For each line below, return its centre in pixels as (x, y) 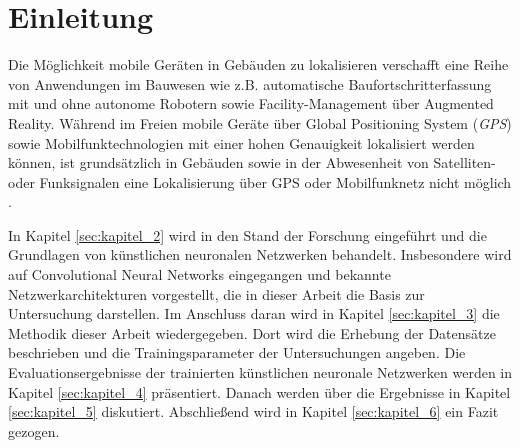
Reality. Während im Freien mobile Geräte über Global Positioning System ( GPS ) (260, 122)
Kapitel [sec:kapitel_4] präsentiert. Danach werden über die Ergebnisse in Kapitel (259, 391)
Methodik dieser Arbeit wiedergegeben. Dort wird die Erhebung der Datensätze (252, 332)
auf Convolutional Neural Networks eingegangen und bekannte (199, 274)
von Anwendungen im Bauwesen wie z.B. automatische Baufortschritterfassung (250, 83)
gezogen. (34, 430)
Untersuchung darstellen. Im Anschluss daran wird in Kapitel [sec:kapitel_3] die (254, 313)
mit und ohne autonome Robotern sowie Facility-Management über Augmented (251, 103)
